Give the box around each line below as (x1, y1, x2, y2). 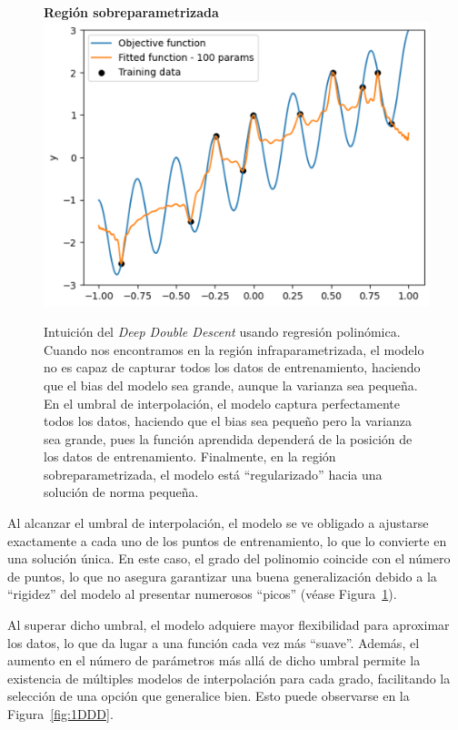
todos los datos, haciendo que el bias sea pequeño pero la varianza (44, 411, 412, 431)
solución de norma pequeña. (44, 482, 199, 502)
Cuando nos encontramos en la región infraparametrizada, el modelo (44, 340, 424, 359)
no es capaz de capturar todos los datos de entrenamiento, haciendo (44, 358, 421, 377)
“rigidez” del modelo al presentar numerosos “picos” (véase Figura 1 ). (7, 584, 397, 603)
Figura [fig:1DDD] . (7, 705, 114, 723)
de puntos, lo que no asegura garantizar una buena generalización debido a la (7, 566, 437, 585)
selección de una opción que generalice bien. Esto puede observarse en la (7, 686, 410, 705)
